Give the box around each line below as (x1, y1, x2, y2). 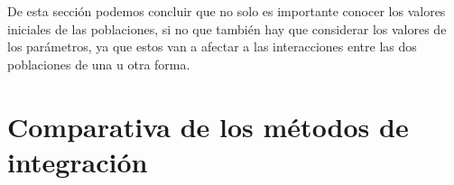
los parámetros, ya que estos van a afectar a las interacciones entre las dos (7, 37, 417, 56)
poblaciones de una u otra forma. (7, 54, 190, 73)
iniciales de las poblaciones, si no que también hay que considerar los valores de (7, 19, 447, 38)
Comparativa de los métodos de (7, 107, 409, 144)
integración (7, 143, 148, 180)
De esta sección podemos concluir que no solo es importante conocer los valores (7, 2, 446, 20)
